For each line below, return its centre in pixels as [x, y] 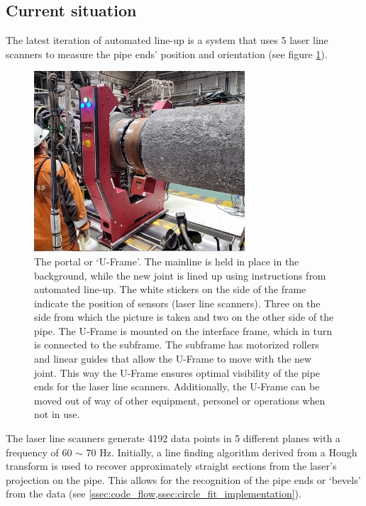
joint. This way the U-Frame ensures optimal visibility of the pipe [177, 372]
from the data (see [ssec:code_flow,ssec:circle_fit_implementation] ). [154, 494]
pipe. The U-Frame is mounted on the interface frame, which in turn [183, 330]
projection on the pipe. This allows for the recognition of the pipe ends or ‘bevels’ [183, 479]
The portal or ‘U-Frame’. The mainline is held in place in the [167, 261]
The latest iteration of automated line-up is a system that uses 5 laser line [167, 40]
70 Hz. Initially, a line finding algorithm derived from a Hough [222, 452]
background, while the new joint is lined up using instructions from [180, 275]
